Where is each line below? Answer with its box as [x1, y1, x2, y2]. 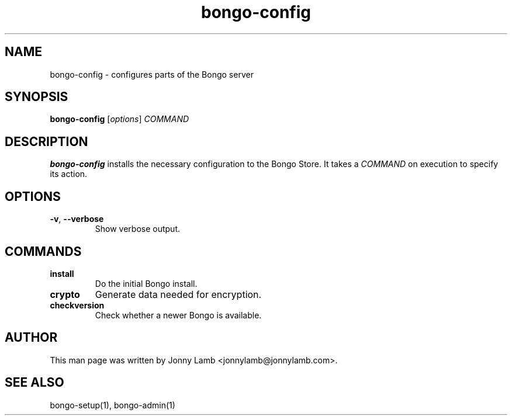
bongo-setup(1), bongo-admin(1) [50, 400, 175, 410]
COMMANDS [5, 244, 82, 259]
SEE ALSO [5, 375, 64, 390]
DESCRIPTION [5, 134, 88, 149]
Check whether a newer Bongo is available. [95, 310, 262, 320]
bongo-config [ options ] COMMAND [50, 114, 189, 124]
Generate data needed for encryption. [95, 288, 262, 300]
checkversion [50, 300, 105, 310]
